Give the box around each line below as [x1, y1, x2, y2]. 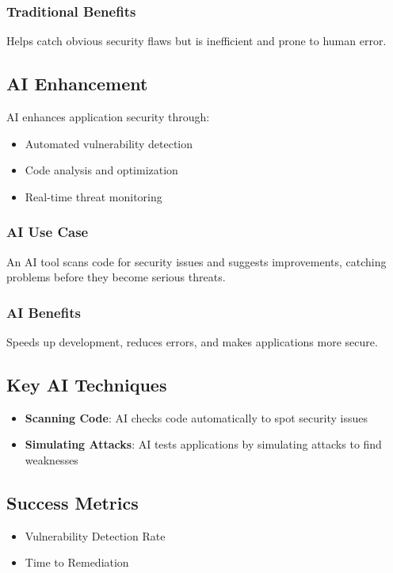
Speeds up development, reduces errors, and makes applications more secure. [6, 334, 378, 350]
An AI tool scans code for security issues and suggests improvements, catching [6, 253, 387, 269]
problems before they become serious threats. [6, 269, 226, 285]
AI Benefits [6, 302, 81, 322]
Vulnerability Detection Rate [25, 527, 166, 544]
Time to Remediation [25, 554, 129, 571]
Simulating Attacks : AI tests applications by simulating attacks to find [25, 436, 382, 453]
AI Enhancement [6, 71, 148, 96]
